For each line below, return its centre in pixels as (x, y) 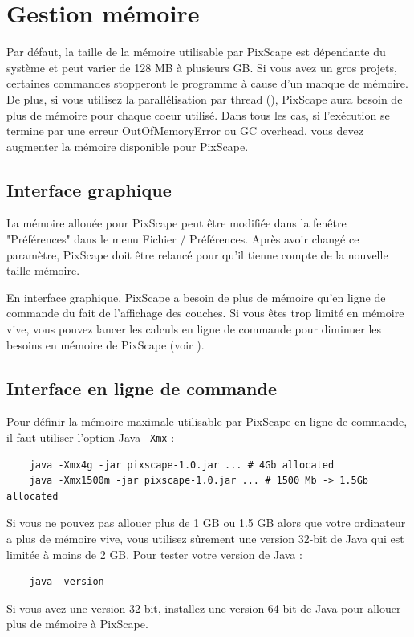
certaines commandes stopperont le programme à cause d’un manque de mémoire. (207, 83)
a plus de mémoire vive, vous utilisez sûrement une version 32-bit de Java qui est (205, 539)
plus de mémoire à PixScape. (77, 624)
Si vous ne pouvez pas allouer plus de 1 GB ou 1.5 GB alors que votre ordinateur (206, 523)
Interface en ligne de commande (142, 388)
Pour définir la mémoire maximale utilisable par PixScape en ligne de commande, (207, 421)
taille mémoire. (43, 270)
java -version (67, 582)
